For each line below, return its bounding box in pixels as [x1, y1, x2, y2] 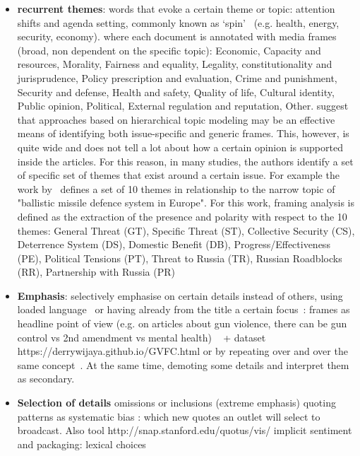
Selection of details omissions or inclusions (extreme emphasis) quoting [17, 395, 336, 410]
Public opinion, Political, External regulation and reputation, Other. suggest [17, 98, 349, 113]
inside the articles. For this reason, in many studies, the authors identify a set [17, 153, 354, 168]
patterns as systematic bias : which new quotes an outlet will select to [17, 409, 320, 423]
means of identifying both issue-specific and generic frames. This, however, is [17, 126, 349, 141]
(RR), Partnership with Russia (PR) [17, 264, 175, 279]
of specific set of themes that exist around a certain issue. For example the [17, 168, 340, 182]
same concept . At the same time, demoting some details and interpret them [17, 357, 349, 372]
